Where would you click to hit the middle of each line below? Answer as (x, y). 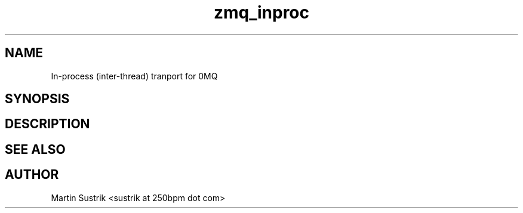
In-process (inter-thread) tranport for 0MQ (134, 76)
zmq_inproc (261, 13)
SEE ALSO (35, 149)
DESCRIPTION (47, 124)
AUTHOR (32, 175)
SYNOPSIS (37, 99)
